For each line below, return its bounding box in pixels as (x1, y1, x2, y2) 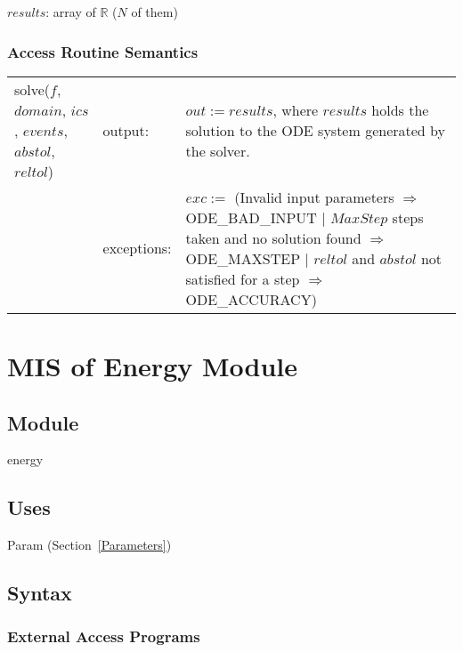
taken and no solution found (185, 227, 361, 248)
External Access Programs (7, 625, 200, 648)
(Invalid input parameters (234, 186, 394, 207)
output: (102, 119, 150, 141)
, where (272, 99, 319, 120)
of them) (131, 3, 178, 20)
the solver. (185, 140, 250, 161)
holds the (371, 99, 429, 120)
